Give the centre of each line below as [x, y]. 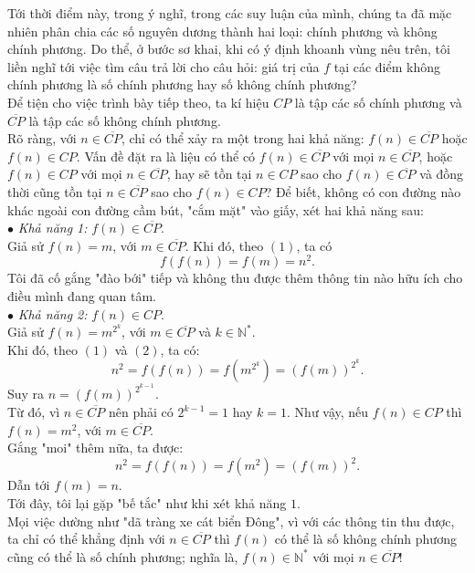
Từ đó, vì [34, 412]
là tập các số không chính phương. [125, 120]
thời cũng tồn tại [55, 191]
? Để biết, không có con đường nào [363, 191]
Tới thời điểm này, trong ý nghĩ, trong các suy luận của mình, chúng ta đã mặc [230, 13]
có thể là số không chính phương [365, 539]
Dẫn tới [29, 485]
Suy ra [26, 394]
